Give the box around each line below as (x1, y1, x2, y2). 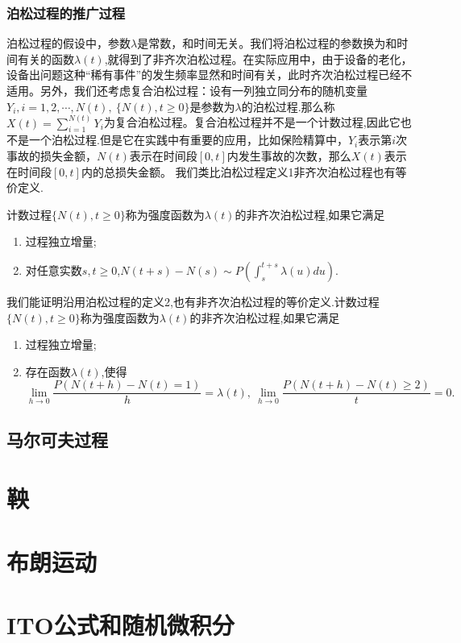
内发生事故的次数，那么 (226, 147, 351, 164)
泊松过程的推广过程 (6, 2, 126, 23)
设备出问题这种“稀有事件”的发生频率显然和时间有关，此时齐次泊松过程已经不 (6, 66, 413, 83)
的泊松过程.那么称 (241, 97, 335, 114)
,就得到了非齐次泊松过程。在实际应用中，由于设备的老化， (104, 50, 413, 67)
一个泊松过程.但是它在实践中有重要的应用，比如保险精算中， (28, 131, 348, 148)
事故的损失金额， (6, 147, 97, 164)
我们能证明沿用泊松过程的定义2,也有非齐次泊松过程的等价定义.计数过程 (6, 292, 380, 309)
